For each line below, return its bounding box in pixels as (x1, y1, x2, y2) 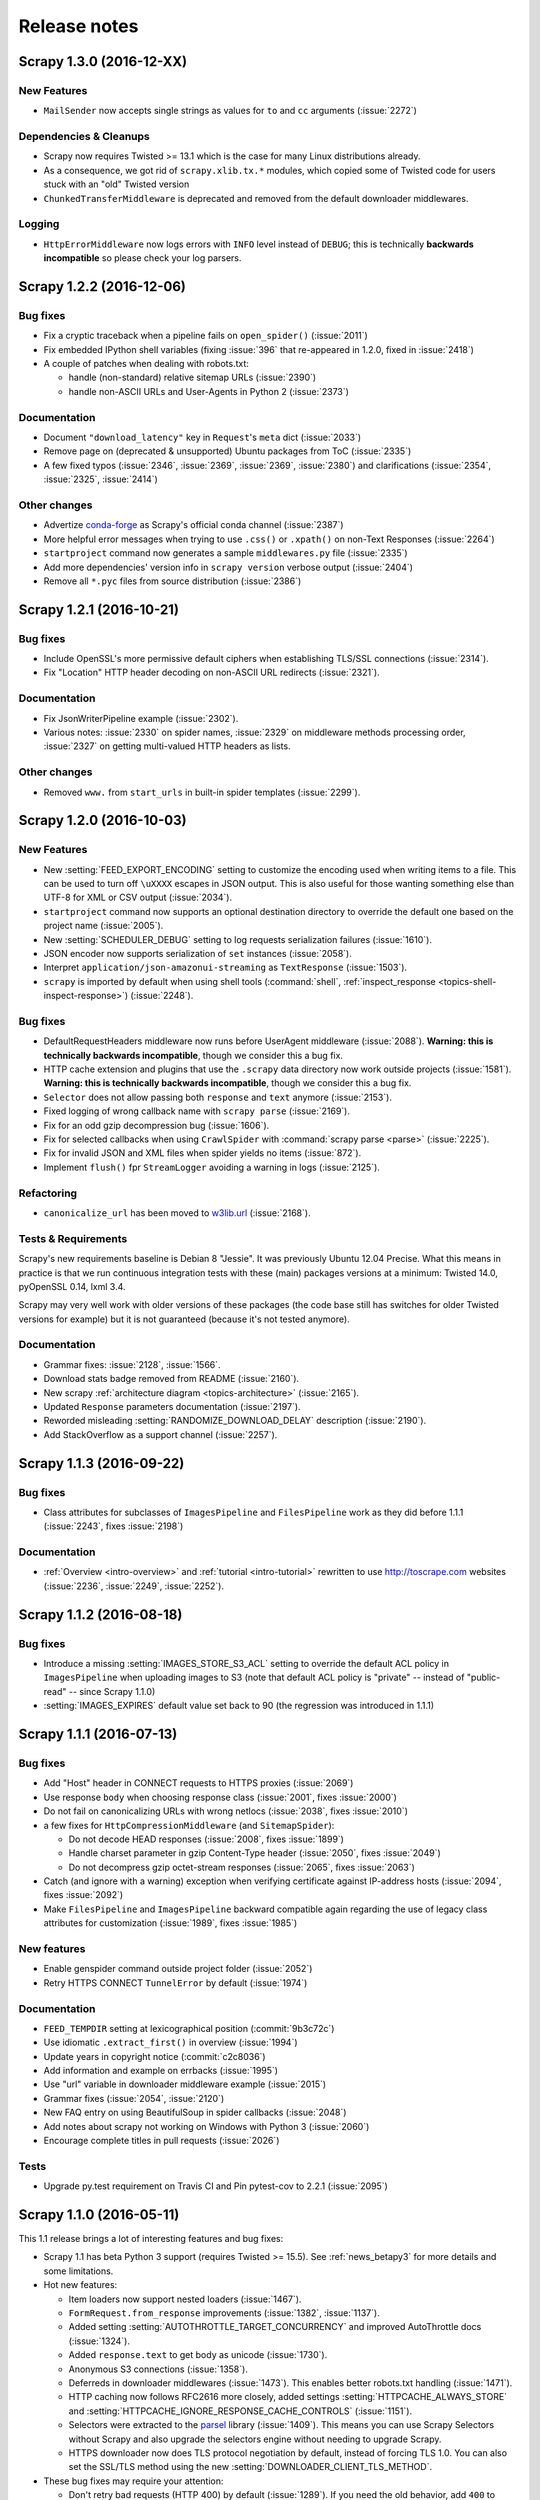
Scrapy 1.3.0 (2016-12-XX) (18, 53, 188, 70)
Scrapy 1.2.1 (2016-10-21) (18, 601, 180, 618)
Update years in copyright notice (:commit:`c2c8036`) (43, 2050, 266, 2062)
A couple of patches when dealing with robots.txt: (43, 358, 250, 370)
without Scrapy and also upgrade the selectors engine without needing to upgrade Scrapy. (68, 2433, 442, 2445)
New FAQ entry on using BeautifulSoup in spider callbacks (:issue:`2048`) (43, 2106, 347, 2119)
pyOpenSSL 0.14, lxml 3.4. (18, 1280, 126, 1292)
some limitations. (43, 2265, 114, 2277)
